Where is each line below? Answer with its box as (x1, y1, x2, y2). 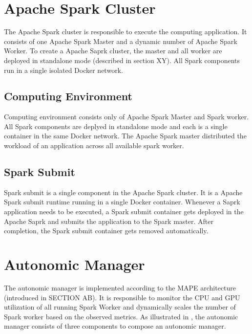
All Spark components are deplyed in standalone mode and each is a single (4, 121, 228, 131)
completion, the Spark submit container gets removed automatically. (4, 225, 209, 236)
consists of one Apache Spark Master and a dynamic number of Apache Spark (4, 36, 237, 46)
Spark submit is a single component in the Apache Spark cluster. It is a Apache (4, 187, 243, 197)
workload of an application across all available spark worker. (4, 140, 184, 151)
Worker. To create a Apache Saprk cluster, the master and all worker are (4, 45, 222, 56)
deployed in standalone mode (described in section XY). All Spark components (4, 55, 240, 65)
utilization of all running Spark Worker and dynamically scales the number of (4, 302, 236, 312)
